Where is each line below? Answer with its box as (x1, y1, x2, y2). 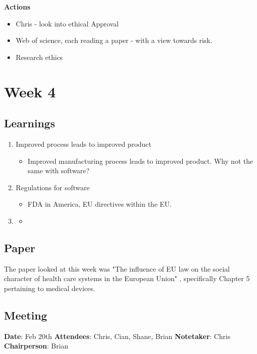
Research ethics (15, 51, 63, 62)
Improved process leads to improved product (15, 138, 152, 149)
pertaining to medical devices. (4, 283, 95, 293)
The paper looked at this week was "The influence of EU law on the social (4, 263, 230, 274)
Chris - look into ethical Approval (15, 18, 119, 28)
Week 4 (4, 81, 56, 101)
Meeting (4, 307, 47, 323)
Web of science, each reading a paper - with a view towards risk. (15, 35, 213, 45)
